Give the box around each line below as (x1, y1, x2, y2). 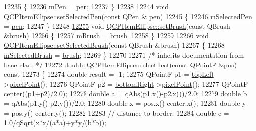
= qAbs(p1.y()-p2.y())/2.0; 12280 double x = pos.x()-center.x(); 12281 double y (4, 98, 246, 108)
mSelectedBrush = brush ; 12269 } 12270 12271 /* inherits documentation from (4, 49, 244, 60)
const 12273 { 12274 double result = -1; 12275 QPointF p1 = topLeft (4, 69, 214, 79)
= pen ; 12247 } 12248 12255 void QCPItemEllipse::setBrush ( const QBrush (4, 21, 230, 31)
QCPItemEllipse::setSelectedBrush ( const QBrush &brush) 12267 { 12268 (4, 40, 225, 50)
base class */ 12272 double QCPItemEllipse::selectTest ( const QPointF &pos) (4, 59, 237, 69)
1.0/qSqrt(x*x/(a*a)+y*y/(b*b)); (4, 117, 106, 128)
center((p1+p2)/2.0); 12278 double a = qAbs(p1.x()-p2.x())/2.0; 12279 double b (4, 88, 247, 98)
